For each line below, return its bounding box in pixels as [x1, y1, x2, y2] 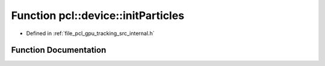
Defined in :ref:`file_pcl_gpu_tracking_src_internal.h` [26, 30, 155, 37]
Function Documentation [11, 45, 107, 55]
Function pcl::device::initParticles [11, 9, 185, 22]
